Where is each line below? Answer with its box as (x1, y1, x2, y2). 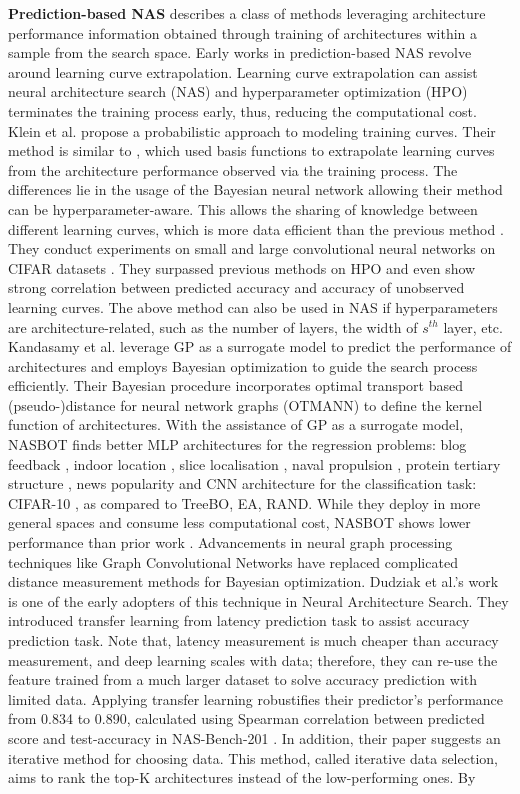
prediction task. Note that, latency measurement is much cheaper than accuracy (8, 630, 499, 650)
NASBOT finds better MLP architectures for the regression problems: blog (8, 434, 467, 455)
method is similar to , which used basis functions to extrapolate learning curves (8, 140, 495, 161)
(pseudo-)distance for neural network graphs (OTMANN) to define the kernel (8, 394, 483, 415)
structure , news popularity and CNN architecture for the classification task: (8, 473, 477, 494)
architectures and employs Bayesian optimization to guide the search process (8, 355, 478, 376)
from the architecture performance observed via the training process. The (8, 159, 458, 180)
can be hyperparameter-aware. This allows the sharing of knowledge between (8, 198, 478, 219)
